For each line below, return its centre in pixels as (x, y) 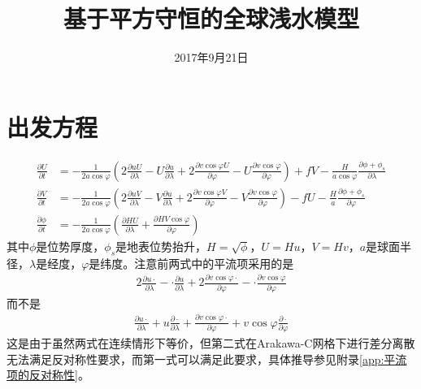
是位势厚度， (70, 246)
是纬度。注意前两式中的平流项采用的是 (191, 263)
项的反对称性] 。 (48, 375)
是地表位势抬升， (161, 246)
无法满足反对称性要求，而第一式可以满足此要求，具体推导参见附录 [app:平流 (207, 359)
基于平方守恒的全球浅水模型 (211, 18)
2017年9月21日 (211, 57)
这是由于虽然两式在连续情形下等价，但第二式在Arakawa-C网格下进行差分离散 (211, 343)
